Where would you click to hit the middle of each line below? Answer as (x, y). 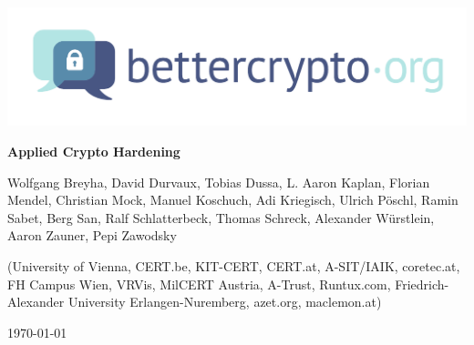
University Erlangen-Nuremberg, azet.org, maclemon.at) (225, 302)
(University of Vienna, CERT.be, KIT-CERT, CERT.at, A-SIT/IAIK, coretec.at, (234, 265)
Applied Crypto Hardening (94, 152)
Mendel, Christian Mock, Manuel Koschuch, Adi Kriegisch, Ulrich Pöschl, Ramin (233, 200)
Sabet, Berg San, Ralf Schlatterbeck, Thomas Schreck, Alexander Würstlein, (221, 217)
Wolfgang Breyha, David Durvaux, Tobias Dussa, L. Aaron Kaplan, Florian (219, 182)
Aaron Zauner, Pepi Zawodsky (92, 235)
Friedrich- (422, 284)
